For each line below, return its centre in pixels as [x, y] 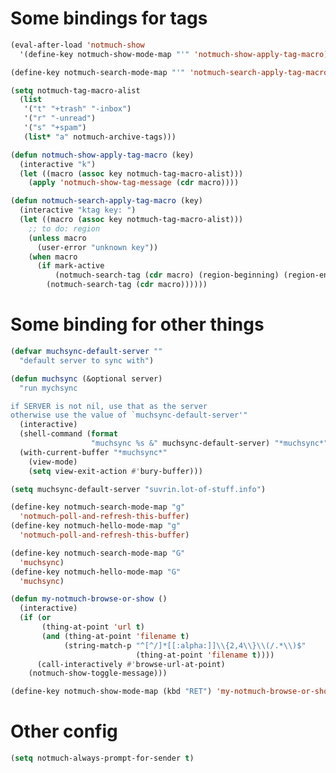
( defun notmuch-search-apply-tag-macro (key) [106, 201]
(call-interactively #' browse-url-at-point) [131, 664]
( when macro [53, 257]
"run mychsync [48, 388]
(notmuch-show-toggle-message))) [98, 673]
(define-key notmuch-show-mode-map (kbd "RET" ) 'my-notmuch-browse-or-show [171, 692]
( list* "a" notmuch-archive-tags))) [100, 137]
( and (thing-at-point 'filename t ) [115, 636]
